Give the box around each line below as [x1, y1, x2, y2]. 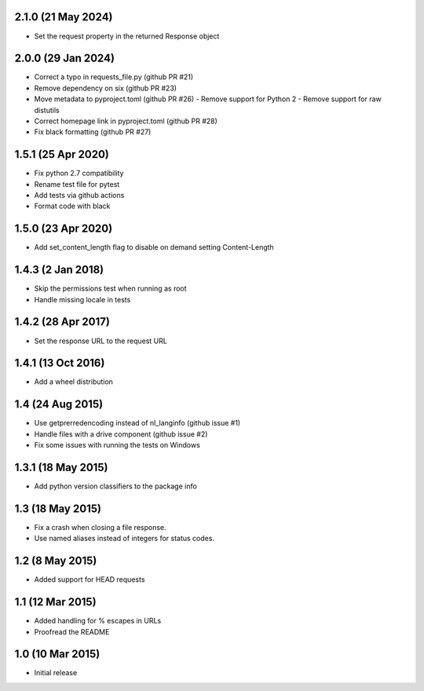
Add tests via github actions [34, 191, 125, 200]
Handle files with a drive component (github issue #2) [34, 429, 208, 439]
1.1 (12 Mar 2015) [14, 595, 97, 609]
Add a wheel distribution [34, 377, 114, 386]
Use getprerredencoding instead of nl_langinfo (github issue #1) [34, 419, 241, 428]
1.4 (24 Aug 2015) [14, 397, 104, 411]
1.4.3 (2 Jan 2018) [14, 263, 104, 276]
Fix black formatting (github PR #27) [34, 127, 152, 137]
